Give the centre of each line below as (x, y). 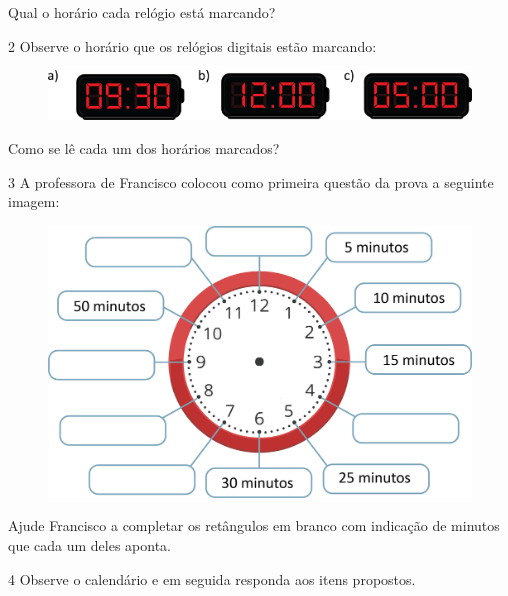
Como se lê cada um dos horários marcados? (144, 147)
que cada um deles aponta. (90, 544)
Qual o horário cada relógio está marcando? (142, 12)
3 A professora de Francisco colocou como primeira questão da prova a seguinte (251, 181)
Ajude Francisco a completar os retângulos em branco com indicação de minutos (254, 525)
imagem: (34, 201)
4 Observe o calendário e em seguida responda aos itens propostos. (212, 578)
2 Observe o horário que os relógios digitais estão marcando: (192, 45)
